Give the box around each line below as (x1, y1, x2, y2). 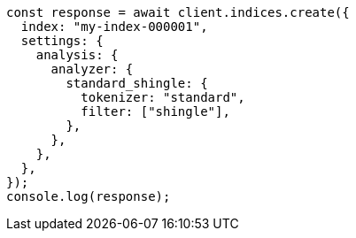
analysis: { (35, 48, 119, 62)
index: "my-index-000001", (20, 19, 208, 34)
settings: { (20, 34, 104, 48)
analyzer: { (50, 62, 134, 76)
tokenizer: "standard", (81, 90, 245, 104)
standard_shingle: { (66, 76, 208, 90)
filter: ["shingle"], (81, 104, 230, 119)
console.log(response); (6, 189, 171, 203)
